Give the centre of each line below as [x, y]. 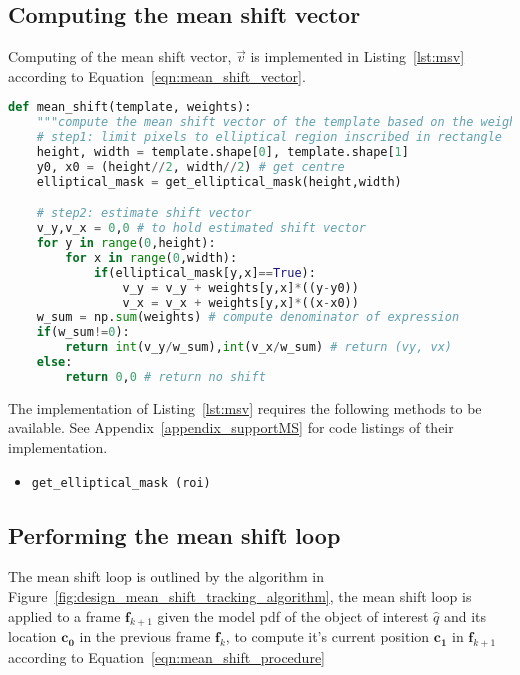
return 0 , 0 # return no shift [165, 376]
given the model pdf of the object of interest [293, 615]
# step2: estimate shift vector [144, 213]
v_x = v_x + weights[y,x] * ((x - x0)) [240, 302]
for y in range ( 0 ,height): [126, 243]
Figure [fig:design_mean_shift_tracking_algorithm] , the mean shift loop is [240, 596]
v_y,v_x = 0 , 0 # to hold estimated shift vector [201, 228]
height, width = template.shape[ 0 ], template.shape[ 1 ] [222, 152]
